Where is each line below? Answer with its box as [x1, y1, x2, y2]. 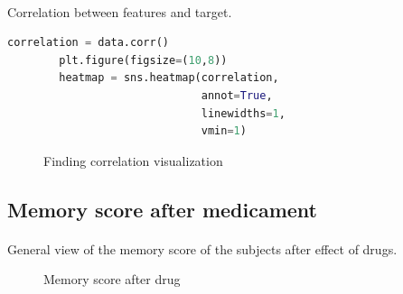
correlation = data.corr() [7, 36, 169, 50]
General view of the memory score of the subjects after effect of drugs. [7, 239, 398, 258]
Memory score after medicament [7, 195, 317, 223]
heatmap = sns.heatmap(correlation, [59, 71, 279, 85]
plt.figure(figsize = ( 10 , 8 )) [59, 53, 228, 67]
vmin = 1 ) [201, 124, 247, 138]
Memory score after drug [43, 270, 181, 289]
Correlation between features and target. [7, 2, 232, 21]
